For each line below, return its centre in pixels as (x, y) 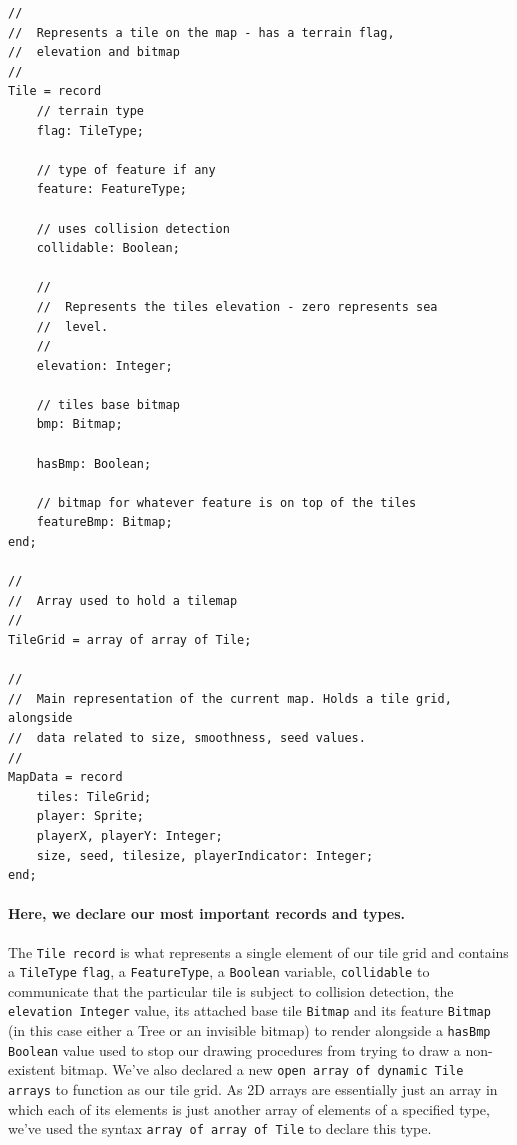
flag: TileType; (90, 130)
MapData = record (65, 777)
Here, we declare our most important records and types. (206, 913)
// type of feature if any (126, 169)
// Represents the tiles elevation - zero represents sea (237, 306)
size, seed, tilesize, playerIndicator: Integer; (205, 855)
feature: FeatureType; (111, 189)
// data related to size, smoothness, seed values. (187, 737)
